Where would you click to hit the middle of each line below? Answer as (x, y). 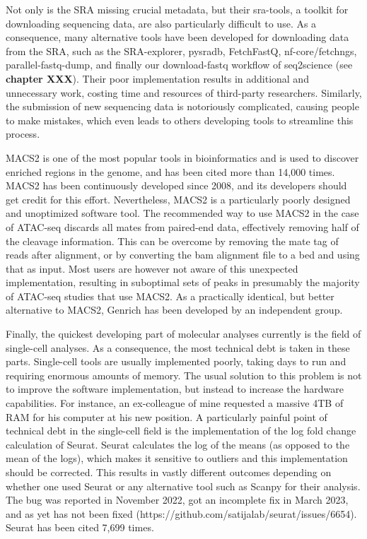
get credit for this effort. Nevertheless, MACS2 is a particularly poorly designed (178, 199)
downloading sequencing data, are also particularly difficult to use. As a (161, 23)
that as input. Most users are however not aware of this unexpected (152, 268)
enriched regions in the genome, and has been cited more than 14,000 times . (170, 171)
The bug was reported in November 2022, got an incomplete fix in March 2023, (177, 500)
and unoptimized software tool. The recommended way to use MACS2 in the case (182, 213)
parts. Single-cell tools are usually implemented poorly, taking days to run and (176, 361)
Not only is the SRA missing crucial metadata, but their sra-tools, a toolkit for (177, 9)
